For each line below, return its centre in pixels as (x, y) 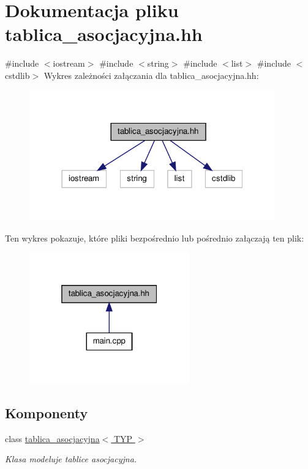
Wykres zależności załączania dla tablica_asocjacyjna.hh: (151, 75)
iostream (69, 63)
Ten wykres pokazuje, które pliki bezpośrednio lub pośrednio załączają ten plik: (155, 238)
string (158, 63)
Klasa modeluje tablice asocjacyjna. (71, 459)
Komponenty (47, 412)
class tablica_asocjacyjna (52, 438)
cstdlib (17, 75)
